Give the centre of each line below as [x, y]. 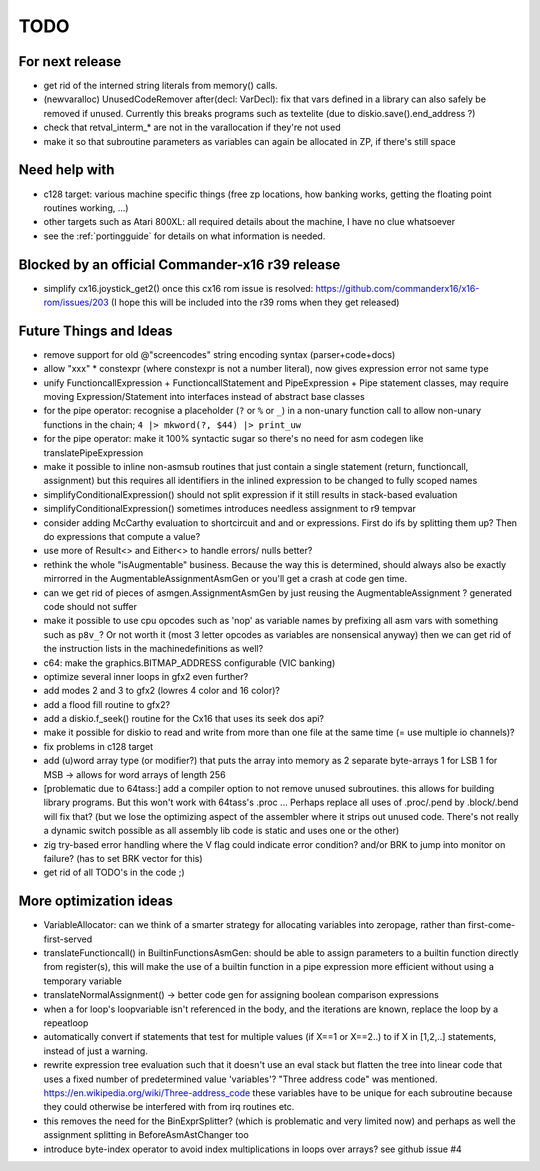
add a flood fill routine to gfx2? [106, 704]
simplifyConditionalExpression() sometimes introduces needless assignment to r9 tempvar [230, 509]
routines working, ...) [86, 207]
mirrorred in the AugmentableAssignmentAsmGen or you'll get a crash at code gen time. [225, 579]
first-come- [491, 925]
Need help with [66, 170]
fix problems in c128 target [98, 746]
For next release [70, 61]
